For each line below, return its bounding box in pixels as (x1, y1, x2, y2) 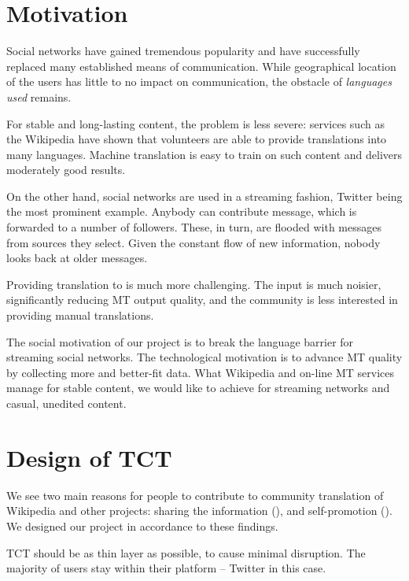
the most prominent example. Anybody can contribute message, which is (6, 203, 357, 220)
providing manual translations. (6, 307, 154, 324)
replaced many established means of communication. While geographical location (6, 57, 396, 74)
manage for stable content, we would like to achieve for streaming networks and (6, 379, 390, 396)
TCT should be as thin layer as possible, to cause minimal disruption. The (6, 544, 366, 561)
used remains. (6, 88, 72, 105)
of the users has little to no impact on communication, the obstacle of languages (6, 73, 392, 90)
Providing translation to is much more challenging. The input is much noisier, (6, 276, 381, 292)
